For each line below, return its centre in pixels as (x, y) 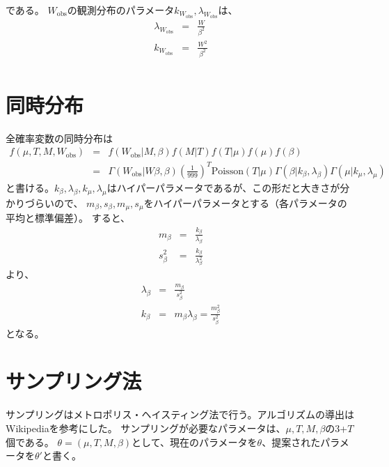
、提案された (291, 442)
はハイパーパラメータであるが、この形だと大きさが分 (228, 187)
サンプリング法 (74, 381)
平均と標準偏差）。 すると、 (68, 218)
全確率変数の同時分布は (59, 138)
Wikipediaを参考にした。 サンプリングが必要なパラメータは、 (146, 428)
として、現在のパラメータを (194, 442)
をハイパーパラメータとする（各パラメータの (245, 202)
